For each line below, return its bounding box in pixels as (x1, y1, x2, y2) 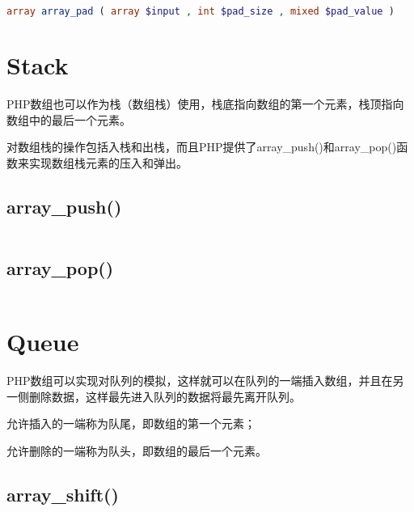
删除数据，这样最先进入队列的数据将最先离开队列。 (28, 387, 301, 404)
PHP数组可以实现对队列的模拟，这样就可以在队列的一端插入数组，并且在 (6, 371, 393, 388)
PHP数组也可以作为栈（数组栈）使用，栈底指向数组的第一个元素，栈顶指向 (6, 95, 404, 112)
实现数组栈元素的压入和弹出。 (28, 154, 188, 171)
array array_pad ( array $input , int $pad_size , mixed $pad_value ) (6, 6, 395, 17)
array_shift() (6, 481, 119, 506)
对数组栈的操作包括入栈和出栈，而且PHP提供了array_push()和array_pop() (6, 138, 397, 155)
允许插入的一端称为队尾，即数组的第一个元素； (6, 415, 256, 432)
